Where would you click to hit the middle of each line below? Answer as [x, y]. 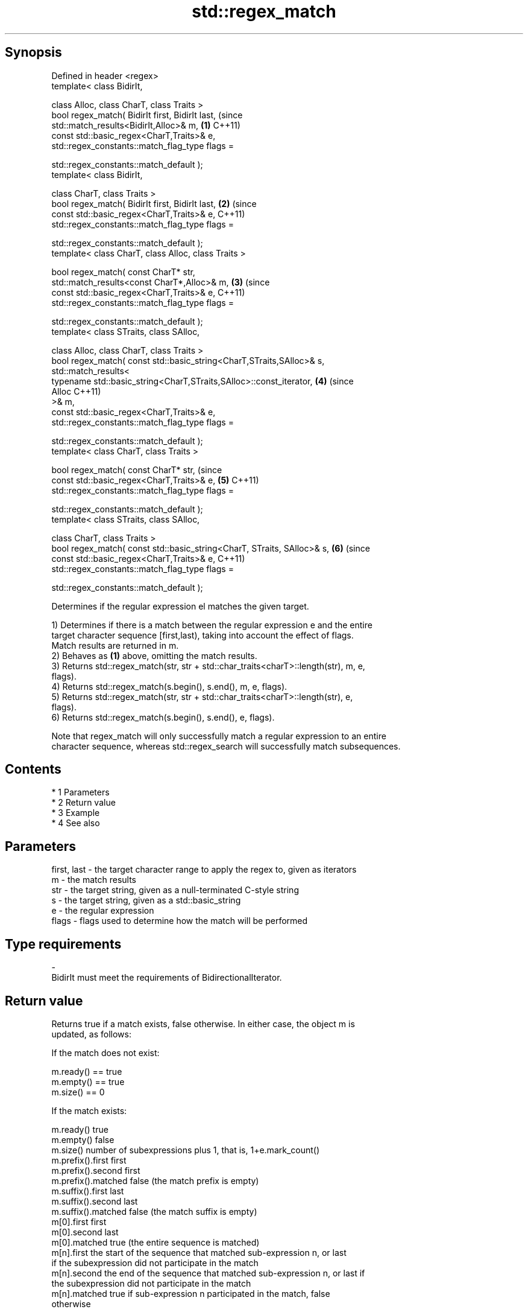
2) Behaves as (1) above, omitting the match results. [154, 655]
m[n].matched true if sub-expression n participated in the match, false [191, 1293]
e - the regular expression [103, 911]
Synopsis [33, 53]
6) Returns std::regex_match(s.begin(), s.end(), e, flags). [163, 717]
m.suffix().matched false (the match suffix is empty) [154, 1211]
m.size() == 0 [78, 1092]
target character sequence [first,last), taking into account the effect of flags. [203, 635]
